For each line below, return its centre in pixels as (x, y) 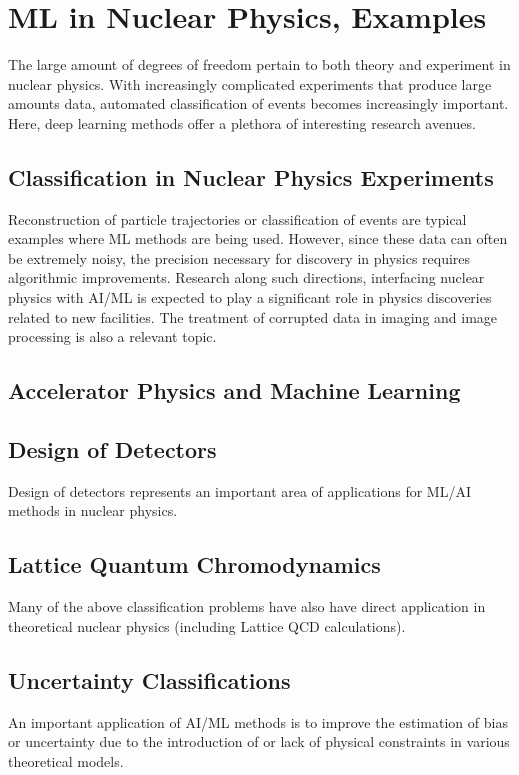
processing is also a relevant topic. (112, 336)
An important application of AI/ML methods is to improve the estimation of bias (258, 721)
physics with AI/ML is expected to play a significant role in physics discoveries (250, 297)
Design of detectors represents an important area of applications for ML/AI (240, 490)
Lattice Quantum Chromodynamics (194, 564)
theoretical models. (66, 760)
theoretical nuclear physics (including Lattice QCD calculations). (207, 625)
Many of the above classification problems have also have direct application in (247, 606)
